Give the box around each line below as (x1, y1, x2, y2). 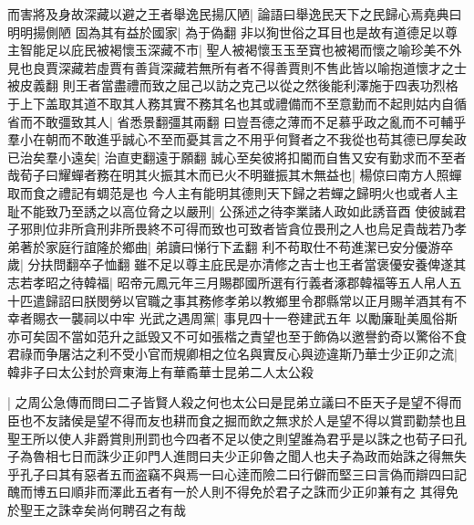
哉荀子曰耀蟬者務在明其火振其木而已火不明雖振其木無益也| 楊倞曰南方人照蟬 (7, 165, 462, 184)
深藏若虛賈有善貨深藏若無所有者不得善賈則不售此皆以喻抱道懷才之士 (57, 58, 467, 77)
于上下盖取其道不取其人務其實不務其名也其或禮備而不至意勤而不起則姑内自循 (7, 93, 467, 112)
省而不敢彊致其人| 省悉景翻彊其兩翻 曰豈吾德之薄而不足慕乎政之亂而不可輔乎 (7, 111, 467, 131)
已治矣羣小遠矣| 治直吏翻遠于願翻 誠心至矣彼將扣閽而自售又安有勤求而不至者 (7, 147, 467, 166)
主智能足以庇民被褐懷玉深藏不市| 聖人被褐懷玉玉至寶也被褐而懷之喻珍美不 (7, 40, 449, 59)
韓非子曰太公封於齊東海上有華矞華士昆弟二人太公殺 (7, 362, 314, 381)
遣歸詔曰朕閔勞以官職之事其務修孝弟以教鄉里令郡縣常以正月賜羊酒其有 (32, 290, 454, 310)
